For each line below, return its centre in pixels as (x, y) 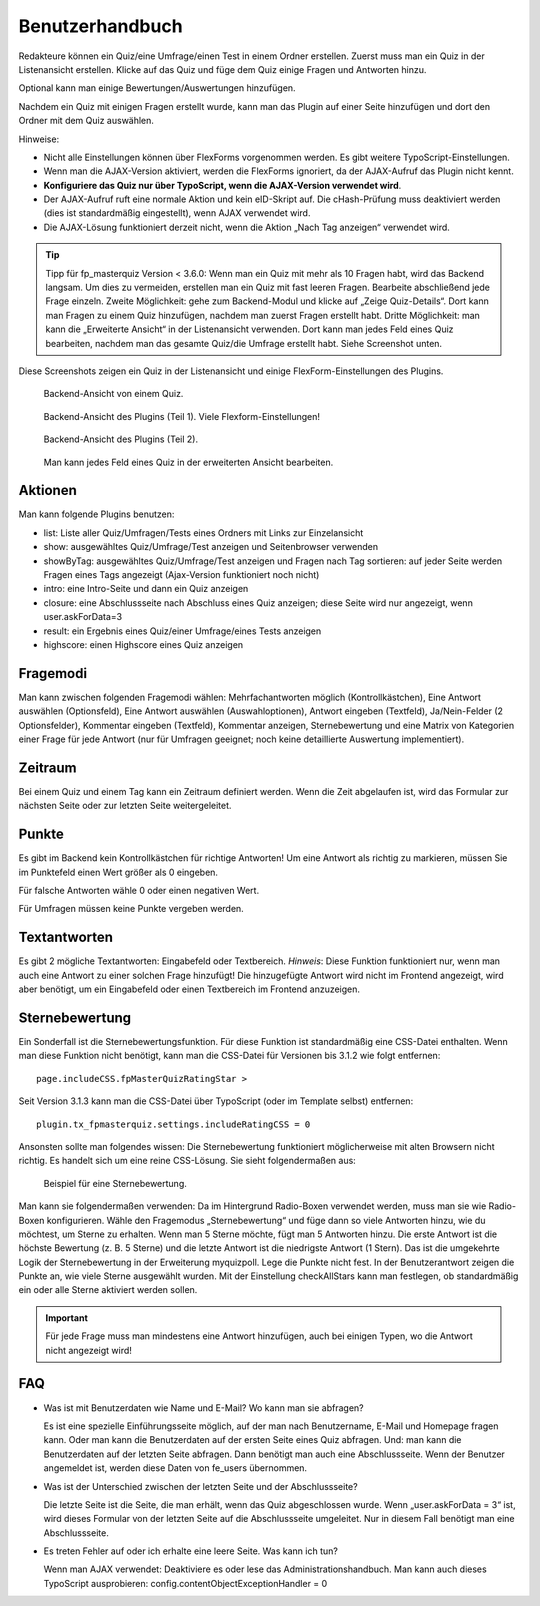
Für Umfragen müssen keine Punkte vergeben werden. (131, 909)
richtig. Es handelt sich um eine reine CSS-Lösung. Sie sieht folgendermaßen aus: (187, 1161)
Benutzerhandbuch (101, 26)
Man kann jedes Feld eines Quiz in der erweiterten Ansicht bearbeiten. (188, 462)
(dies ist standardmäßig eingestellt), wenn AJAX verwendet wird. (177, 213)
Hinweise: (39, 139)
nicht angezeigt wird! (88, 1350)
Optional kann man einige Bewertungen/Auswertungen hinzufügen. (157, 88)
